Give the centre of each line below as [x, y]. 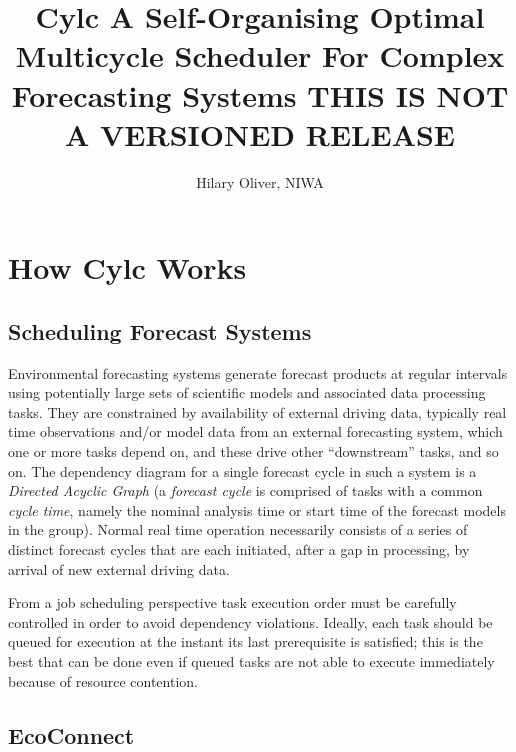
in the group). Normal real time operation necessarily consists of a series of [238, 529]
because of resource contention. [103, 680]
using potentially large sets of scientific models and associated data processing [247, 392]
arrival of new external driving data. [119, 568]
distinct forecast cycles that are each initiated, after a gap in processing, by [239, 549]
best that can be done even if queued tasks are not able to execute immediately [251, 660]
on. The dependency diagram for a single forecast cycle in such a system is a [242, 470]
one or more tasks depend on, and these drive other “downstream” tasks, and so [253, 451]
